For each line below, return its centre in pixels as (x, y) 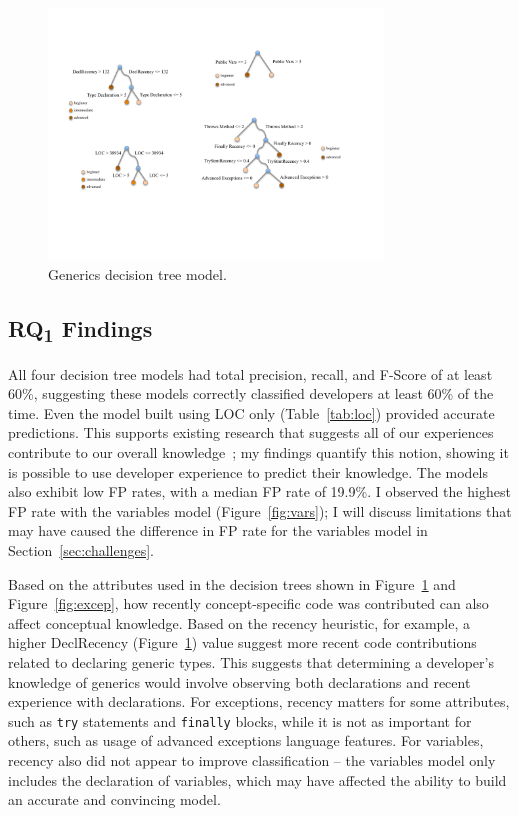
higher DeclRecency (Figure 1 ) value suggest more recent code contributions (242, 642)
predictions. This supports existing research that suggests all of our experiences (251, 432)
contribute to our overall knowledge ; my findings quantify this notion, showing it (258, 452)
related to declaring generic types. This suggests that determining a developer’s (251, 662)
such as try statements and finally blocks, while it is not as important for (240, 720)
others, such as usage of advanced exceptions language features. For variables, (246, 740)
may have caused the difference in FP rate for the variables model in (218, 530)
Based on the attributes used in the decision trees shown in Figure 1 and (232, 583)
